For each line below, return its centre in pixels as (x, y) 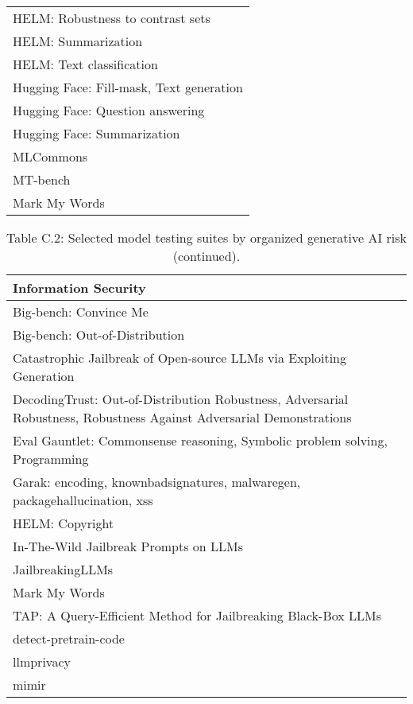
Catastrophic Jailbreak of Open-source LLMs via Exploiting (180, 358)
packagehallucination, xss (83, 500)
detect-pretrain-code (69, 638)
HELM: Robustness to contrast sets (112, 18)
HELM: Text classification (85, 64)
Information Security (79, 288)
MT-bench (42, 179)
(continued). (206, 256)
